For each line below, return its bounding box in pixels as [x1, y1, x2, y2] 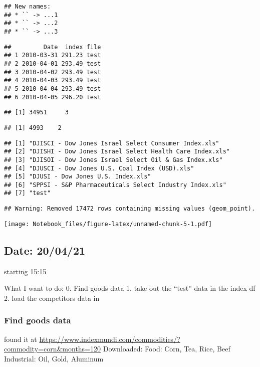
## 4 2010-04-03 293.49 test [4, 77, 101, 84]
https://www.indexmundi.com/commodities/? [39, 333, 180, 344]
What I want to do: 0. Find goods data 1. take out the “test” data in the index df [4, 283, 255, 293]
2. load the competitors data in [4, 292, 100, 303]
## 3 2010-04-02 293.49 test [4, 68, 101, 76]
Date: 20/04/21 [4, 242, 86, 258]
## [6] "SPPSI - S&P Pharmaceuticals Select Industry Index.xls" [4, 181, 226, 189]
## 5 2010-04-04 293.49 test [4, 85, 101, 92]
